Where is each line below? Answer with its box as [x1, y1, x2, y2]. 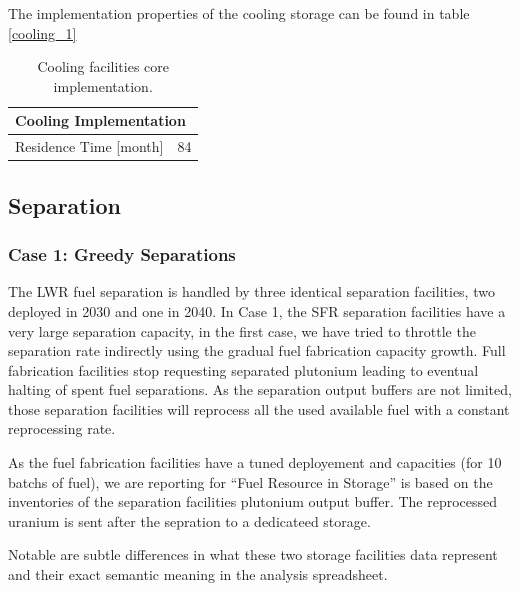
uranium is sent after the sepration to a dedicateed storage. [8, 510, 371, 531]
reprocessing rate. [8, 418, 116, 439]
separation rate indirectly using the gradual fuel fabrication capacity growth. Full [8, 340, 506, 361]
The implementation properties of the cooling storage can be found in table [8, 3, 470, 23]
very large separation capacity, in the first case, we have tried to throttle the [8, 320, 476, 341]
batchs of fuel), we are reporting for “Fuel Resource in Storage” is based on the [8, 471, 493, 492]
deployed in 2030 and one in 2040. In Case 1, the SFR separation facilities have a [8, 300, 506, 321]
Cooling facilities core [37, 56, 169, 77]
